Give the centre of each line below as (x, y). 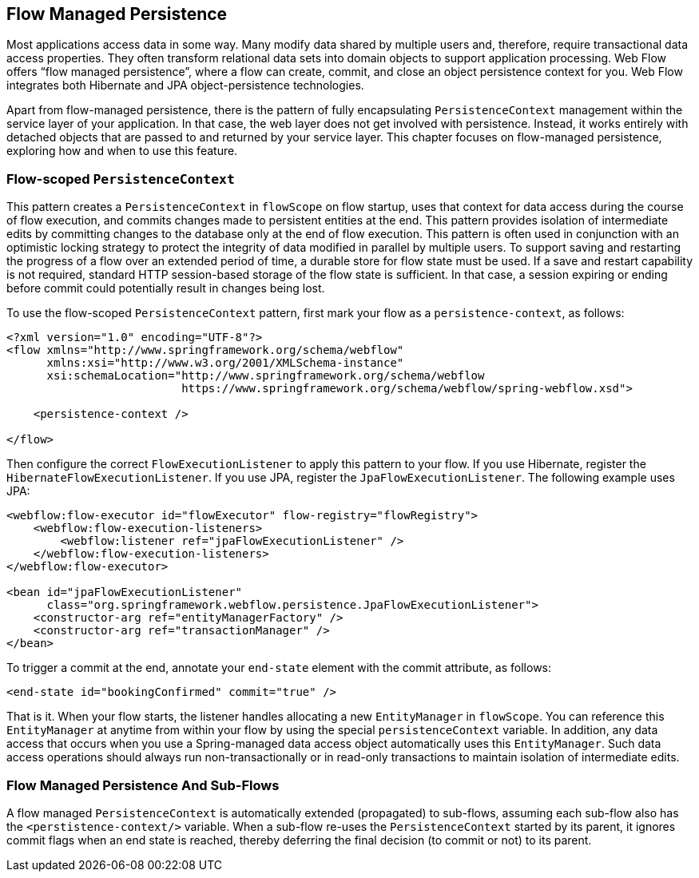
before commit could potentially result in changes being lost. (166, 288)
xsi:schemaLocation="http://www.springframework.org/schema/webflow (266, 376)
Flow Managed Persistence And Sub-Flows (143, 785)
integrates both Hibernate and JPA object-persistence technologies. (185, 85)
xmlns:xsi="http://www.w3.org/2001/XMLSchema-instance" (225, 363)
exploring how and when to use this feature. (122, 151)
